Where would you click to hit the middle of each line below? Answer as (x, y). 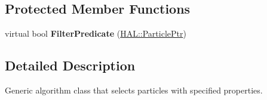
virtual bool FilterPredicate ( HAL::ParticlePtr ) (96, 33)
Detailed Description (70, 65)
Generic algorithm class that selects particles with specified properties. (134, 90)
